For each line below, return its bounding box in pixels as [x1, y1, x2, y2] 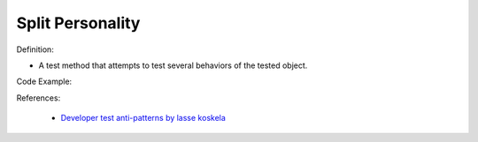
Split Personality [16, 13, 141, 33]
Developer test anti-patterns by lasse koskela [60, 113, 226, 123]
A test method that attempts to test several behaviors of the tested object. [38, 60, 308, 71]
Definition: [16, 44, 55, 55]
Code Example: [16, 76, 73, 87]
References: [16, 93, 61, 103]
